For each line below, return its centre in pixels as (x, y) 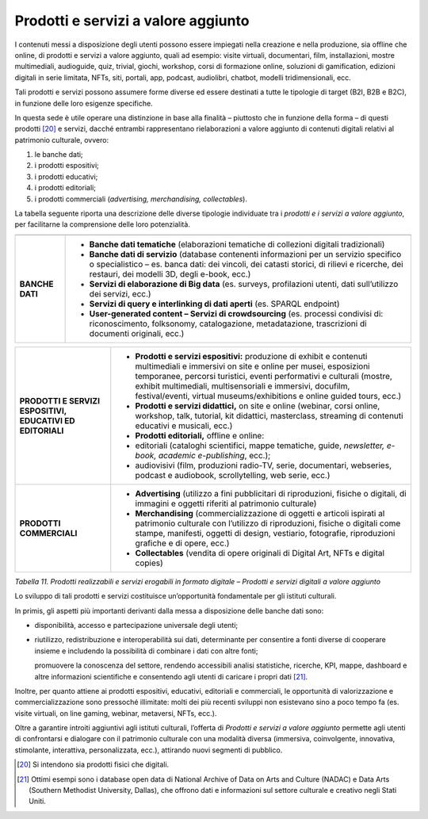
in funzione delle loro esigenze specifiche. (84, 103)
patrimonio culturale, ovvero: (62, 140)
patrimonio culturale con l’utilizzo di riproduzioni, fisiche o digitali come (268, 523)
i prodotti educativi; (66, 176)
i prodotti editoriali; (65, 188)
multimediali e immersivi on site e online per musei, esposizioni (252, 366)
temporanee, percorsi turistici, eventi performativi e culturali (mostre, (264, 376)
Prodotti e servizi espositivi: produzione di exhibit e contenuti (251, 356)
